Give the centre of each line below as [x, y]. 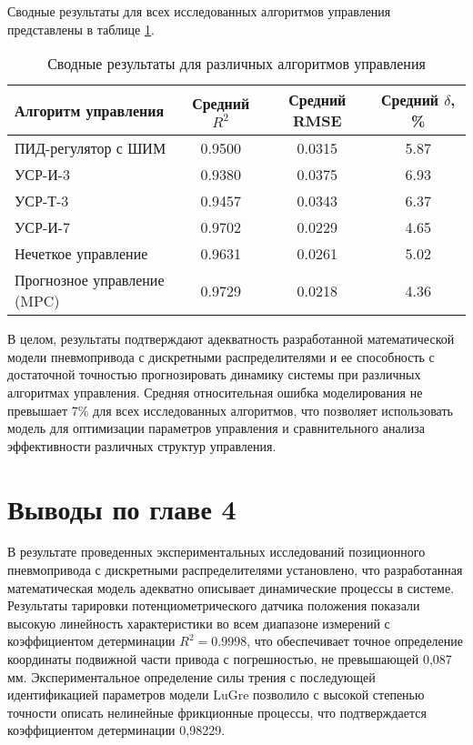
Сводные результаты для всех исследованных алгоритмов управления [199, 11]
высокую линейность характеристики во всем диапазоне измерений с [199, 623]
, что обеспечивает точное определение [355, 641]
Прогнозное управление [90, 280]
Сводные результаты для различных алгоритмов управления [236, 64]
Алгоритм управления [90, 110]
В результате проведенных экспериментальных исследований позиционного [216, 552]
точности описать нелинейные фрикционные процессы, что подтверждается [217, 712]
